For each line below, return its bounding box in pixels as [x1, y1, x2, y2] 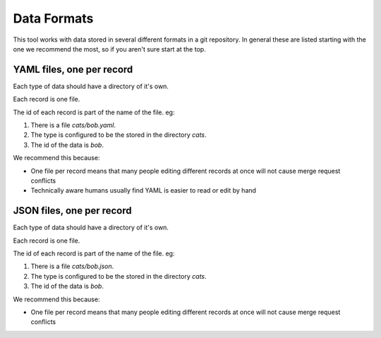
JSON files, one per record [13, 205, 132, 217]
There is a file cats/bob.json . [30, 262, 114, 271]
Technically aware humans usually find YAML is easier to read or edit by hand [30, 186, 257, 195]
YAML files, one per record [13, 64, 133, 76]
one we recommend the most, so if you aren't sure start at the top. [13, 44, 206, 53]
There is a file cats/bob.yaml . [30, 121, 116, 130]
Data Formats [13, 11, 94, 26]
